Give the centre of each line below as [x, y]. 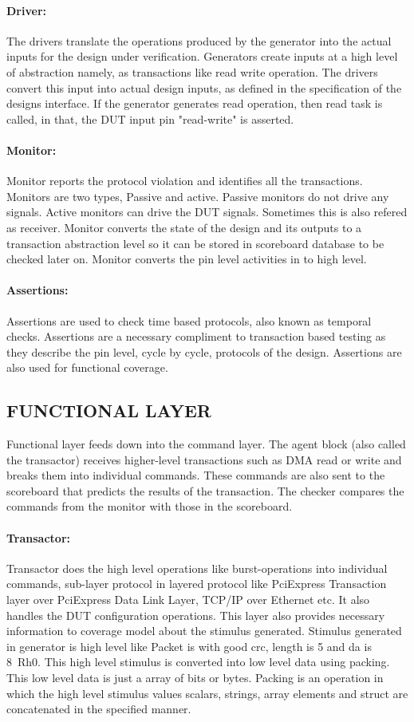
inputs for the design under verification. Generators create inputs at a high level [202, 56]
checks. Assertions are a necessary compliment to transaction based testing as [196, 336]
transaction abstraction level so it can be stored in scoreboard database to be [195, 243]
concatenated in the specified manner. [99, 709]
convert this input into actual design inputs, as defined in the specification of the [204, 87]
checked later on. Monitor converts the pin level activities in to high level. [187, 259]
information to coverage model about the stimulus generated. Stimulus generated [204, 631]
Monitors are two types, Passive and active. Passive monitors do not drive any [198, 196]
